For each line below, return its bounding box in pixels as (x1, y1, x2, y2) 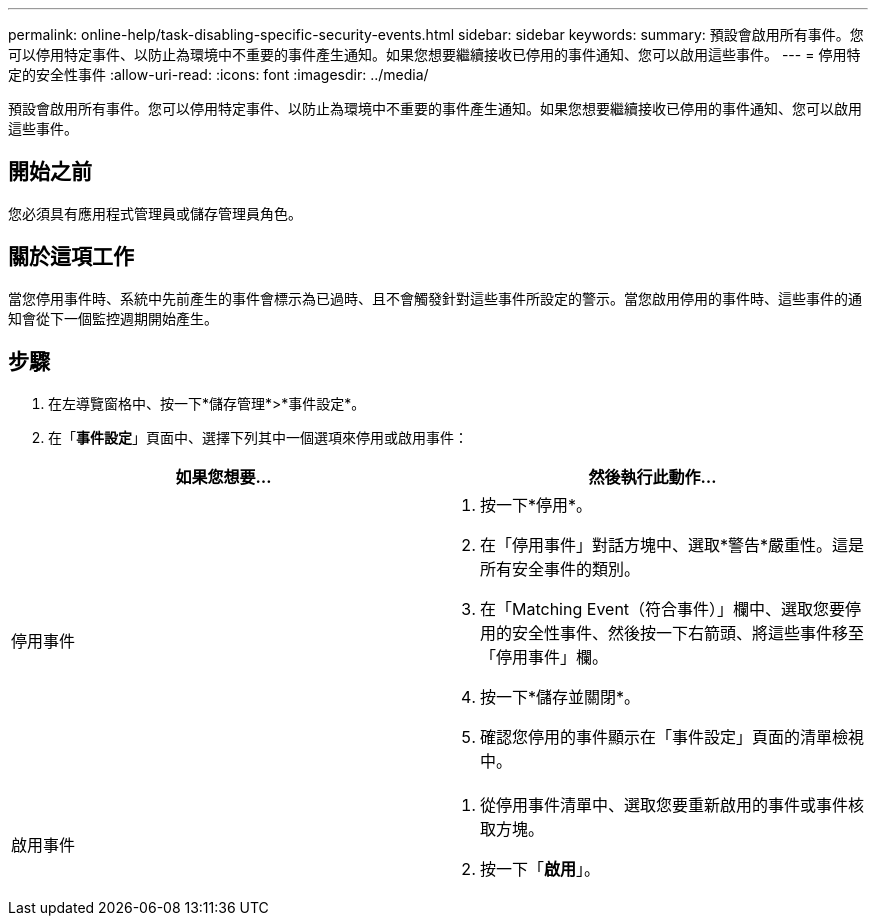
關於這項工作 (8, 244, 134, 270)
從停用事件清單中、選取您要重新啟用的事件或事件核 (480, 794, 865, 815)
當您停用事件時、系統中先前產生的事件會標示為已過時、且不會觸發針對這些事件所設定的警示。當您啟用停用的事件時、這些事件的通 (8, 289, 862, 307)
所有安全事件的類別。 (480, 558, 641, 579)
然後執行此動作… (588, 466, 717, 487)
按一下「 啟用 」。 (480, 858, 601, 879)
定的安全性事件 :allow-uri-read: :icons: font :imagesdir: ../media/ (8, 66, 429, 83)
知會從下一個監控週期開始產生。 (8, 309, 218, 327)
